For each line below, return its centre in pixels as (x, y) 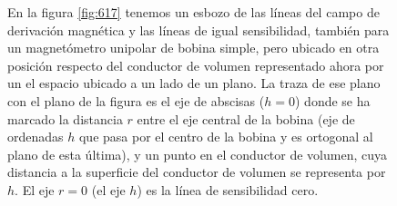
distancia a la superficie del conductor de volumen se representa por (197, 172)
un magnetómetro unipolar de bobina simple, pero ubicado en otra (193, 48)
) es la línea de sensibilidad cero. (228, 189)
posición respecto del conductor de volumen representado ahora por (196, 65)
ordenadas (36, 137)
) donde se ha (332, 100)
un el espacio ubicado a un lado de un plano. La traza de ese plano (194, 83)
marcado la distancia (65, 118)
